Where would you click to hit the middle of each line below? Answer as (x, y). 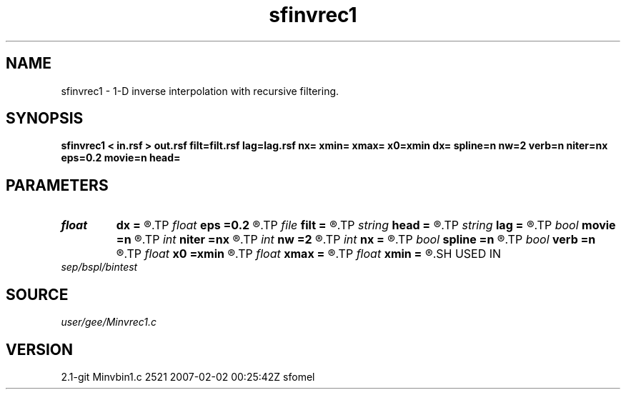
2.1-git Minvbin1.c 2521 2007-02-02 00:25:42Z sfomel (188, 376)
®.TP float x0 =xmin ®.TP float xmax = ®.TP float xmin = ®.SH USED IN (309, 254)
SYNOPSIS (45, 119)
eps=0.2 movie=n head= (121, 158)
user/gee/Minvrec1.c (109, 322)
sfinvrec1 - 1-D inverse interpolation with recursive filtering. (200, 91)
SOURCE (37, 294)
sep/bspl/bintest (99, 267)
